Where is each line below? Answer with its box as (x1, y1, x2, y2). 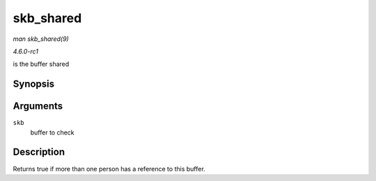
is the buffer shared (13, 60, 70, 69)
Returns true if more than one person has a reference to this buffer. (13, 164, 205, 173)
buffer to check (30, 128, 75, 137)
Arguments (13, 101, 63, 112)
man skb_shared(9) (13, 35, 69, 43)
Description (13, 146, 65, 158)
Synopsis (13, 78, 55, 90)
